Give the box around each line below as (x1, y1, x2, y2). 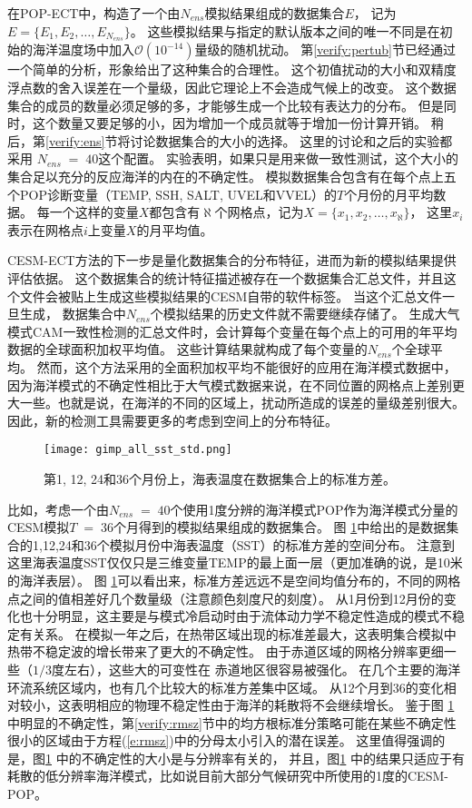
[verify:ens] (45, 131, 105, 150)
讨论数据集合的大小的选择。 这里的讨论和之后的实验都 (130, 131, 453, 150)
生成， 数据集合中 (19, 304, 126, 323)
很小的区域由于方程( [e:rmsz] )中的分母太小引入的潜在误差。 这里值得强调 (7, 731, 433, 750)
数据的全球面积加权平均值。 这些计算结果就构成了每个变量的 (7, 340, 368, 359)
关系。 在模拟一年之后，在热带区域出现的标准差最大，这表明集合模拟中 (32, 624, 457, 643)
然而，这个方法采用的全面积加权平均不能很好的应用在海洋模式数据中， (36, 357, 457, 376)
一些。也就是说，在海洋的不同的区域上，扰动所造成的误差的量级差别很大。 (19, 393, 465, 412)
